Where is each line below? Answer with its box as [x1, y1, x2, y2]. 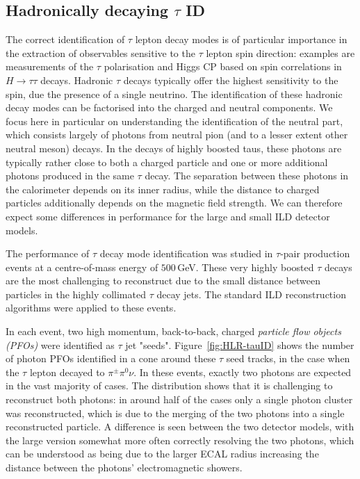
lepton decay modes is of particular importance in [135, 32, 347, 47]
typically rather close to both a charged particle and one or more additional [6, 154, 328, 169]
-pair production [280, 246, 350, 261]
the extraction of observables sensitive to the [6, 45, 195, 60]
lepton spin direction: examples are [206, 45, 355, 60]
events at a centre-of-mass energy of [6, 259, 158, 274]
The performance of [6, 246, 90, 261]
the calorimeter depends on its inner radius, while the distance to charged [6, 181, 320, 196]
